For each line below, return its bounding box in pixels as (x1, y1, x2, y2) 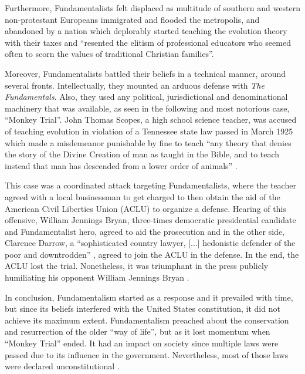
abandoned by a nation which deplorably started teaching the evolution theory (5, 25, 287, 37)
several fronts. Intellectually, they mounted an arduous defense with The (5, 79, 265, 91)
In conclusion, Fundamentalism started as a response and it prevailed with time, (5, 291, 293, 303)
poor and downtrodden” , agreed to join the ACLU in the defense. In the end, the (5, 248, 299, 260)
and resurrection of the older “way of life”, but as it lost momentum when (5, 325, 270, 338)
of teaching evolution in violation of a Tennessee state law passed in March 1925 (5, 124, 293, 137)
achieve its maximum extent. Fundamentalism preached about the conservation (5, 314, 289, 326)
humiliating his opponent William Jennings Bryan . (5, 271, 189, 284)
